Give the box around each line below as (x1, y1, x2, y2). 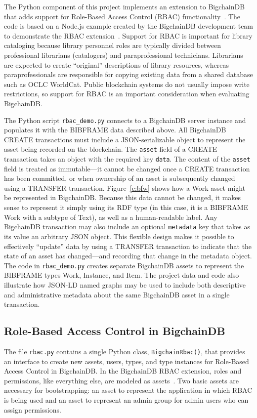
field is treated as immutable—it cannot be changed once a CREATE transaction (4, 163, 250, 173)
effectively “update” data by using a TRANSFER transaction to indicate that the (4, 241, 252, 251)
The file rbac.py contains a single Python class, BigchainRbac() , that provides (4, 346, 245, 356)
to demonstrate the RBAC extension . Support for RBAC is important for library (4, 30, 253, 41)
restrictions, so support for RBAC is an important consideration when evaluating (4, 88, 250, 99)
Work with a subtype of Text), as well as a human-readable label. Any (4, 211, 217, 222)
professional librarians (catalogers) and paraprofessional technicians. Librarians (4, 49, 243, 60)
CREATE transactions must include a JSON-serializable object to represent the (4, 134, 246, 144)
